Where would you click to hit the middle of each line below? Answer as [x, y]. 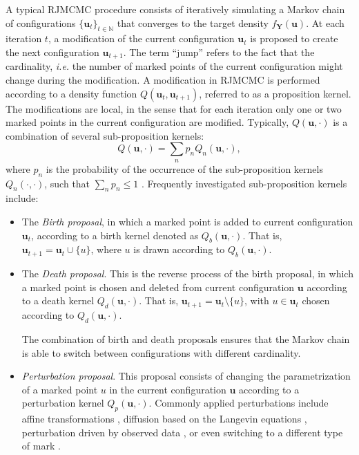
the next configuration [52, 52]
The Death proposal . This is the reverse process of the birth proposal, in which [187, 273]
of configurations [41, 22]
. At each [325, 22]
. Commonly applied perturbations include [239, 403]
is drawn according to [179, 249]
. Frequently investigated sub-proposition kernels [244, 183]
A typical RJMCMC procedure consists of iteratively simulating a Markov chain [175, 9]
